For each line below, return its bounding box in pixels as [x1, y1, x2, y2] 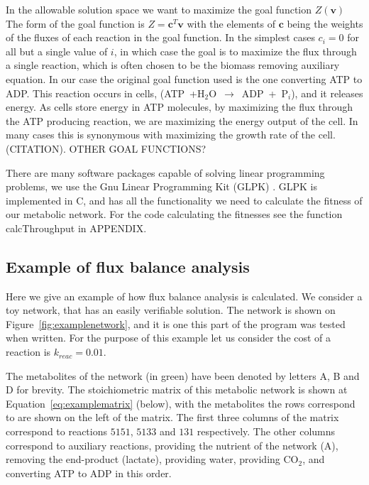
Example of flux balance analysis [6, 255, 250, 277]
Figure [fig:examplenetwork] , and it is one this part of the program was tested [6, 316, 346, 331]
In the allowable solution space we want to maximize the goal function [6, 2, 312, 16]
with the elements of [187, 16, 275, 31]
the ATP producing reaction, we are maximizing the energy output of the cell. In [6, 113, 358, 128]
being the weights [287, 16, 363, 31]
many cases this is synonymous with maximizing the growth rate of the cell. [6, 127, 336, 142]
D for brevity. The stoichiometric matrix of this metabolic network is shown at [6, 382, 348, 397]
